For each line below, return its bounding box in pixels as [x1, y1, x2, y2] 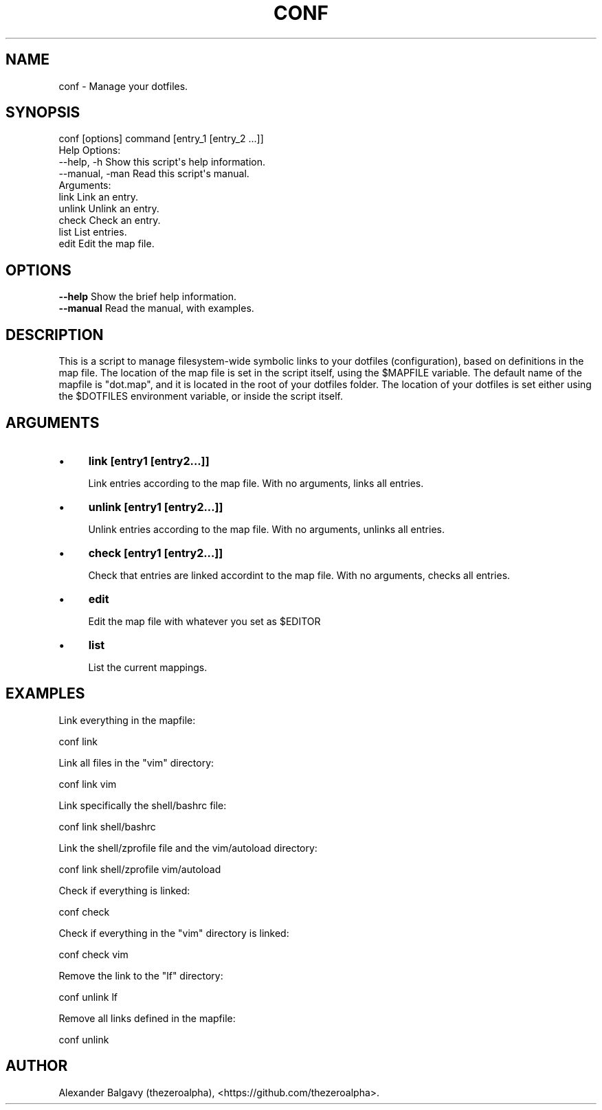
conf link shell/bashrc [58, 820, 156, 833]
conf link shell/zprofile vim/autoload [58, 863, 221, 875]
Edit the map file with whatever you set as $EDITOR [88, 615, 321, 627]
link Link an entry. [58, 191, 139, 203]
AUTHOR [5, 1057, 68, 1075]
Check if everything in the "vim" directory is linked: [58, 927, 289, 939]
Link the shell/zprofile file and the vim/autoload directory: [58, 841, 317, 854]
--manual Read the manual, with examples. [58, 302, 254, 315]
